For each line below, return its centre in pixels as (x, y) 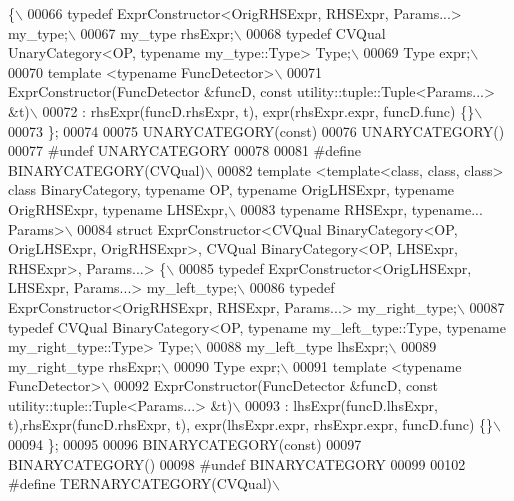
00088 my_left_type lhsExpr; (297, 346)
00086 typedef (292, 287)
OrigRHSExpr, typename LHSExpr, (118, 208)
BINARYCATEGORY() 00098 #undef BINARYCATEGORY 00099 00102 (237, 463)
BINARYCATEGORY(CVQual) (106, 169)
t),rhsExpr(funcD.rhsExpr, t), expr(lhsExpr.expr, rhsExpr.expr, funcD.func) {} (251, 424)
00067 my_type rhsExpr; (157, 32)
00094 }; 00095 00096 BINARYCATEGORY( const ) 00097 (185, 444)
